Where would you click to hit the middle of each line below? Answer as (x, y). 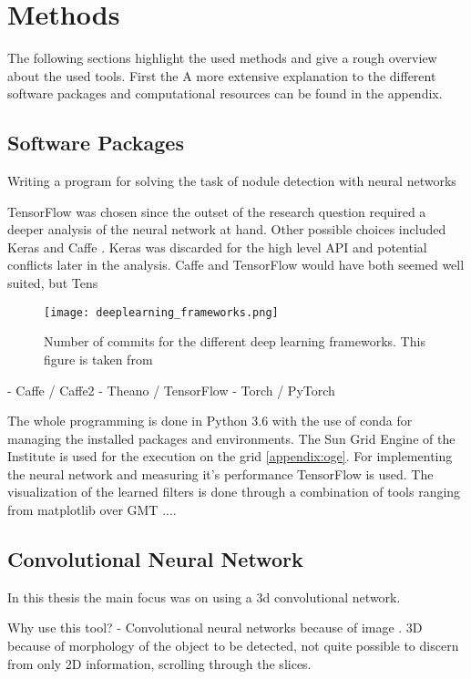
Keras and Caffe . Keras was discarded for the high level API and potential (217, 247)
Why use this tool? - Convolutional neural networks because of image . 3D (215, 628)
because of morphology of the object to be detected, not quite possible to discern (233, 646)
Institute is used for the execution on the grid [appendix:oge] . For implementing (230, 456)
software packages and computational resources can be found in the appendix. (225, 93)
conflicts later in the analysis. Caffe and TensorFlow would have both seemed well (236, 265)
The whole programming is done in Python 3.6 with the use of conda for (210, 421)
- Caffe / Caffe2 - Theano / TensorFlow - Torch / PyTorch (171, 390)
